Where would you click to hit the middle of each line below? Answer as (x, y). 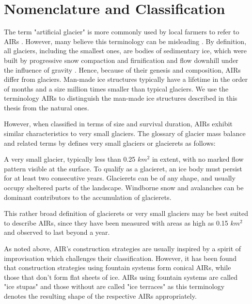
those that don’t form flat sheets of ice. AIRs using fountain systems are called (121, 277)
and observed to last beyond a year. (57, 232)
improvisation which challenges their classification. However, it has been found (120, 258)
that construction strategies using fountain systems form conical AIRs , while (118, 267)
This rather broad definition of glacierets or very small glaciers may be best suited (126, 213)
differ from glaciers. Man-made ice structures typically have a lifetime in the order (126, 79)
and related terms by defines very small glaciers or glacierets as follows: (110, 143)
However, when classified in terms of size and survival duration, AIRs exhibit (118, 124)
